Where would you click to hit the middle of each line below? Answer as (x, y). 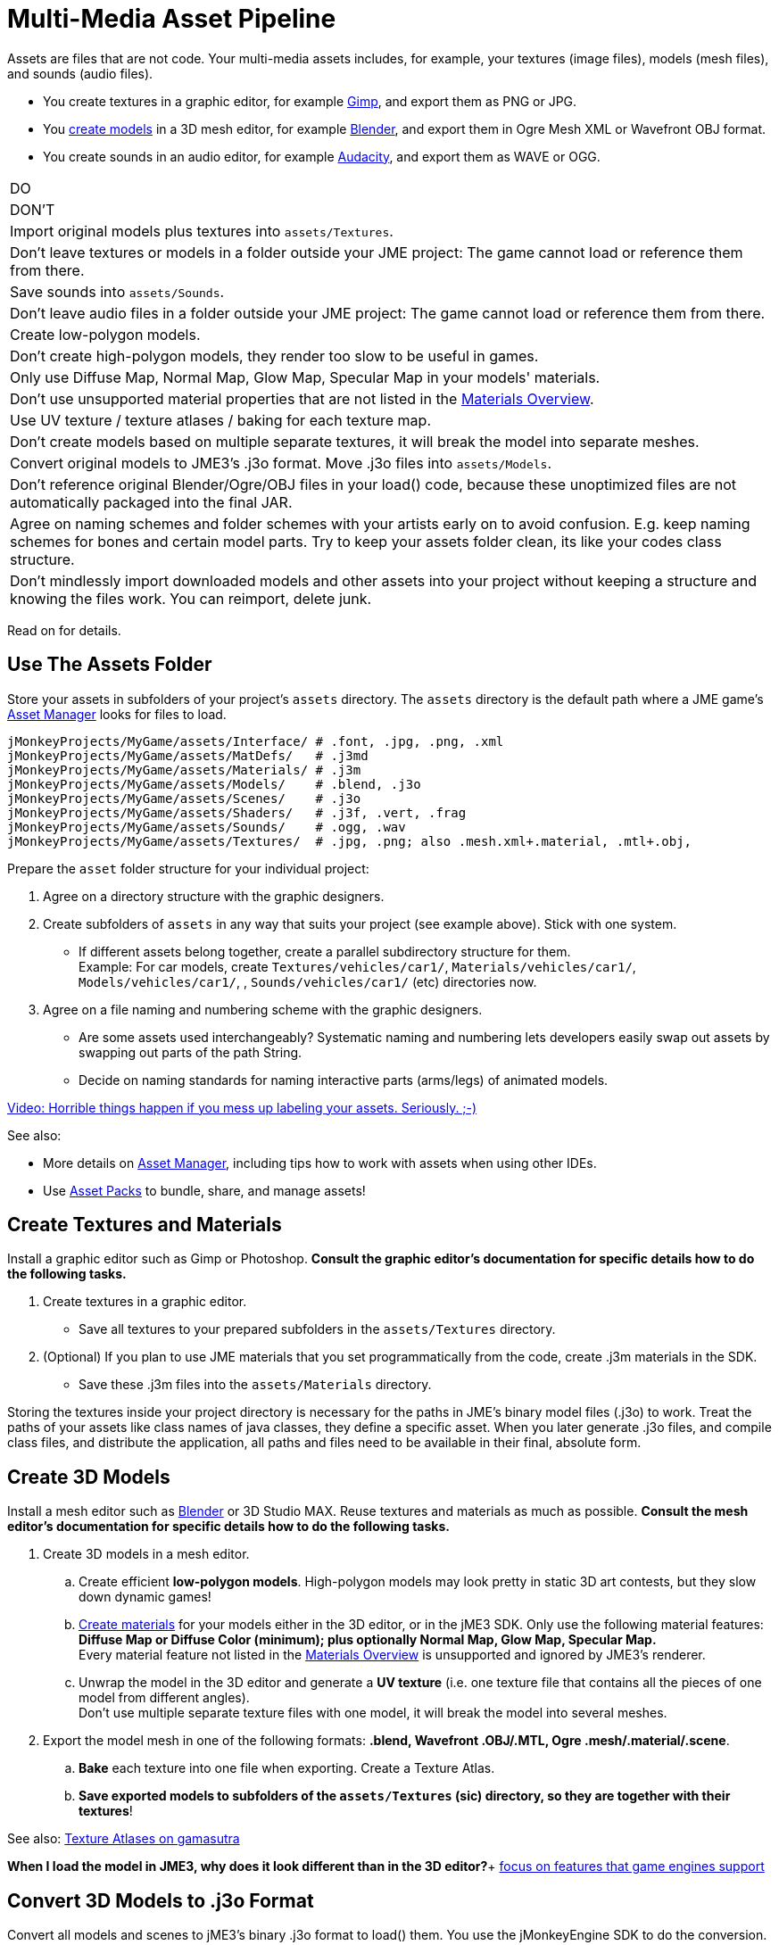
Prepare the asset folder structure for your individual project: (188, 868)
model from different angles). (164, 1698)
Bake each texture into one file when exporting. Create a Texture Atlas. (287, 1768)
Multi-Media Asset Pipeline (172, 19)
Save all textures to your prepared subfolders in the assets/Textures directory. (317, 1329)
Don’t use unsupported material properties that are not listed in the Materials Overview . (302, 398)
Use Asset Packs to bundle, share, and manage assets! (204, 1190)
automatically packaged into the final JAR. (151, 502)
